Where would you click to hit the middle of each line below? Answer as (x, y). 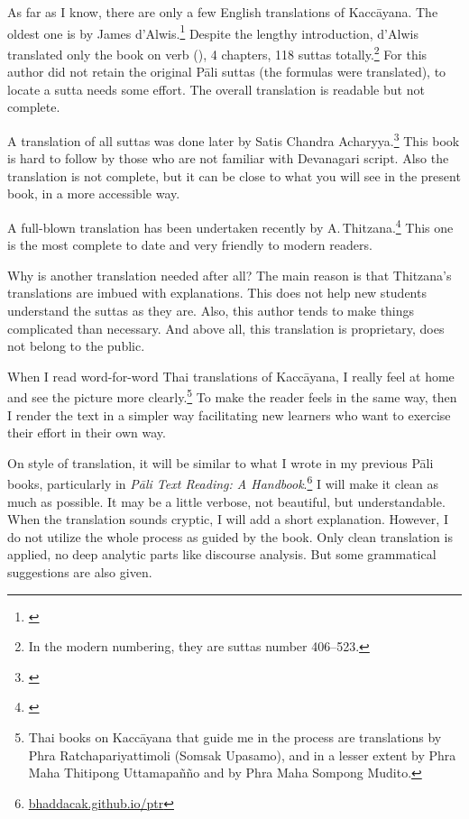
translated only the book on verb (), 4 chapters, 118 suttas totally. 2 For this (217, 52)
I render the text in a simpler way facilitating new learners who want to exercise (229, 414)
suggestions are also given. (80, 571)
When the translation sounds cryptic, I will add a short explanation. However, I (228, 519)
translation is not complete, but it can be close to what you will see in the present (234, 175)
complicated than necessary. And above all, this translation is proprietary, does (226, 328)
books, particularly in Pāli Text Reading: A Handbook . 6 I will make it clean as (223, 482)
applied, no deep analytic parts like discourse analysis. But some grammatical (222, 554)
